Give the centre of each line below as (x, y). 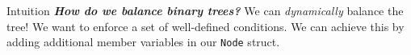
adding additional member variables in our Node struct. (143, 42)
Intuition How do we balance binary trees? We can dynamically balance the (205, 10)
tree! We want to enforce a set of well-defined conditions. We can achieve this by (205, 26)
